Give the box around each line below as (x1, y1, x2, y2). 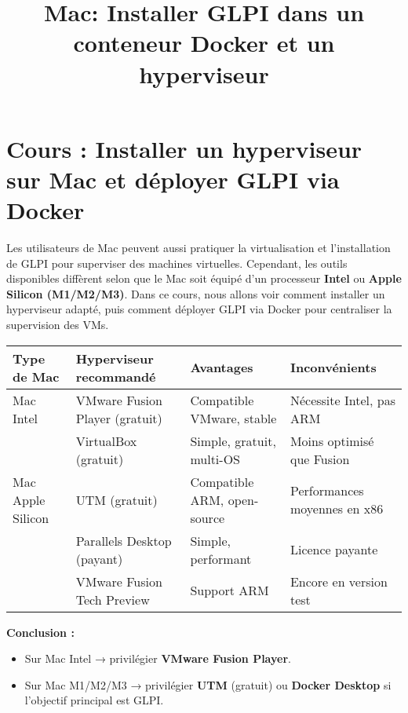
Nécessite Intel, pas (290, 390, 395, 409)
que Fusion (290, 449, 350, 468)
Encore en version (290, 572, 388, 591)
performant (190, 549, 252, 568)
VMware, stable (190, 408, 277, 427)
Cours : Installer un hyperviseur (6, 132, 362, 164)
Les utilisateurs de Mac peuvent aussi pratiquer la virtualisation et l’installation (6, 239, 391, 256)
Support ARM (190, 581, 269, 600)
